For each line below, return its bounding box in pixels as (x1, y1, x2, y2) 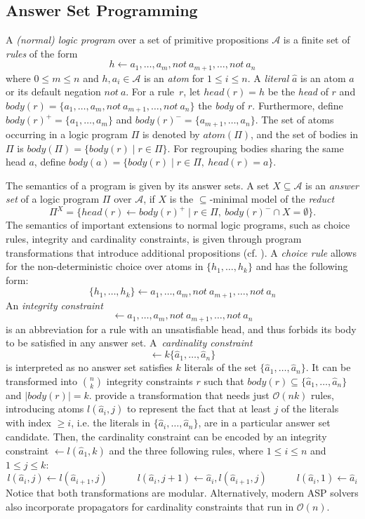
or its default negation (6, 84, 101, 99)
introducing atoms (6, 401, 84, 416)
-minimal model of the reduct (209, 191, 335, 206)
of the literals (281, 401, 339, 416)
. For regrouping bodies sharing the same (167, 140, 344, 155)
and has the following (255, 259, 348, 274)
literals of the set (184, 360, 257, 375)
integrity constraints (106, 373, 193, 388)
